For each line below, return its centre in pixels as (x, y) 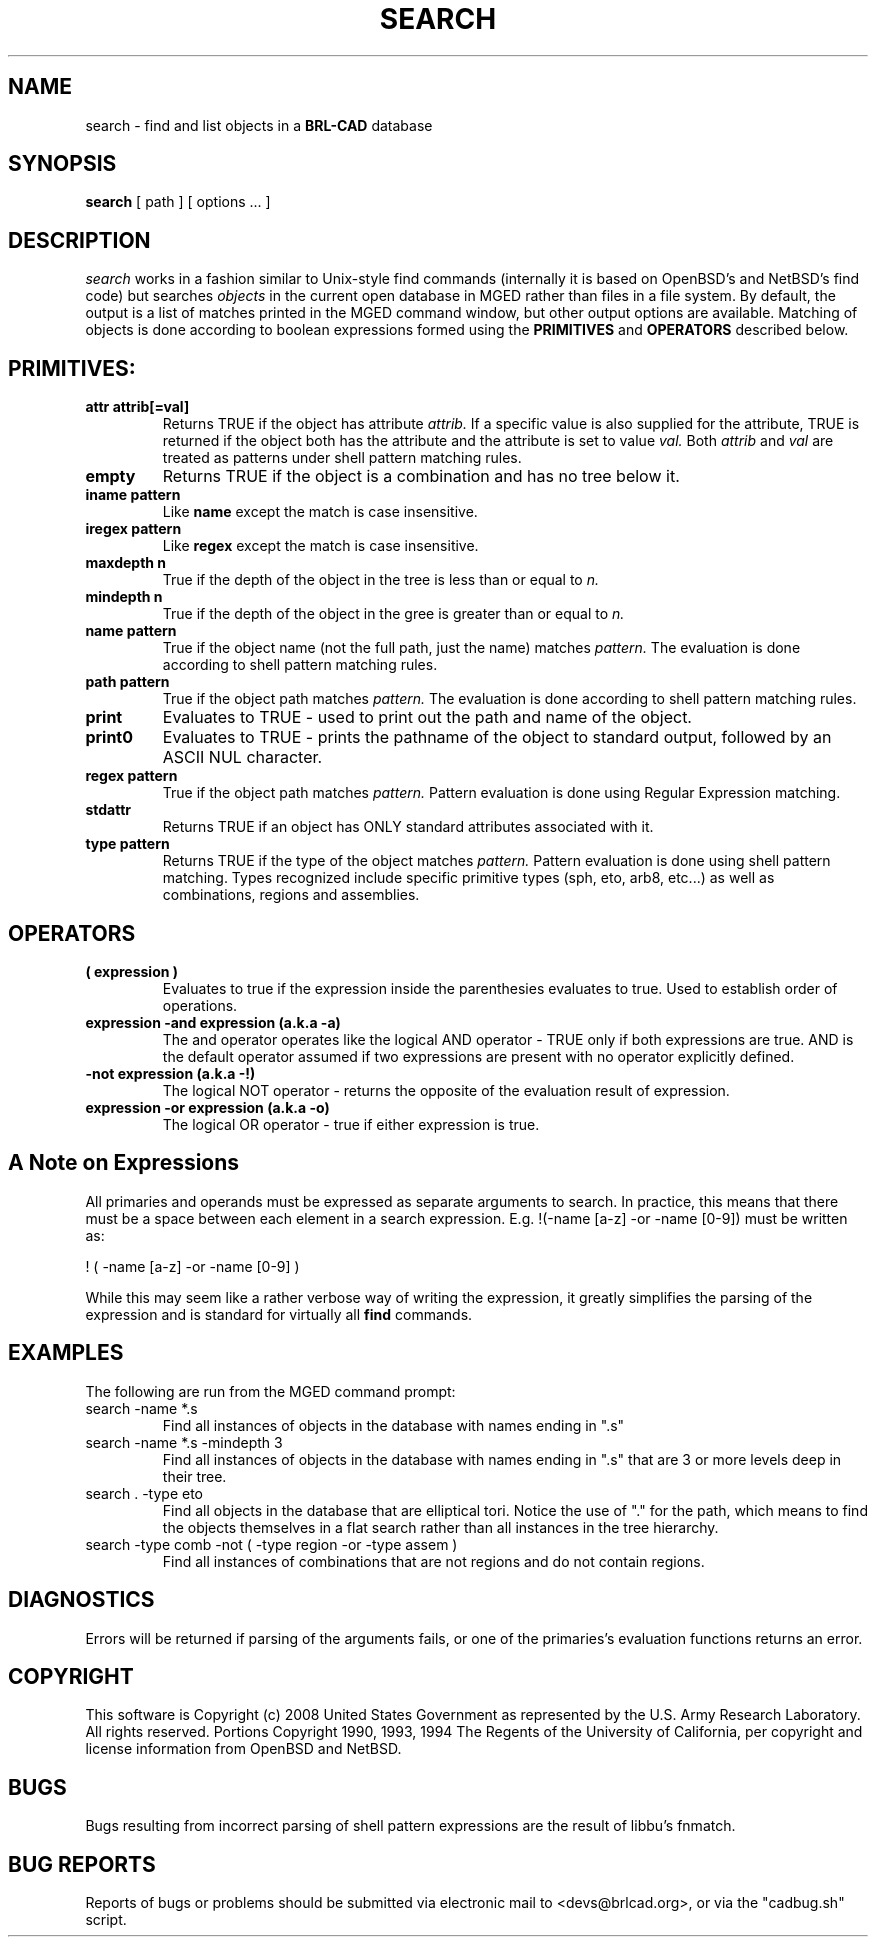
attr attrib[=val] (137, 407)
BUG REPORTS (82, 1864)
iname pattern (133, 495)
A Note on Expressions (124, 1163)
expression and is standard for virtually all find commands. (279, 1314)
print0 (109, 737)
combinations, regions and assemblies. (291, 895)
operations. (200, 1005)
